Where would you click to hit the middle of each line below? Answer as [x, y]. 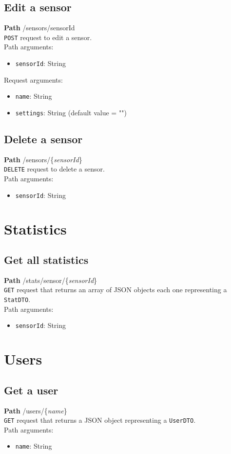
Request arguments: [33, 79]
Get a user [31, 390]
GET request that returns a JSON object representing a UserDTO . [100, 420]
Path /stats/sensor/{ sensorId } [51, 280]
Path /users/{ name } [36, 410]
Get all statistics [46, 260]
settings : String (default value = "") [71, 112]
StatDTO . [17, 299]
